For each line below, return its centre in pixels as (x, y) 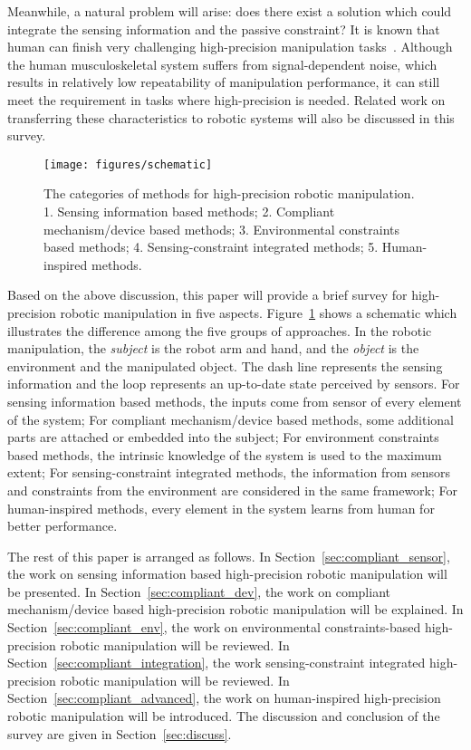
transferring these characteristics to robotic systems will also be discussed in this (231, 117)
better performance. (62, 526)
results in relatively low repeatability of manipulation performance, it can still (224, 82)
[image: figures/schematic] (128, 164)
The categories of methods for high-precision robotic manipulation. (229, 193)
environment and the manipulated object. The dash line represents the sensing (225, 365)
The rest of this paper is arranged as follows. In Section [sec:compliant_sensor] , (229, 556)
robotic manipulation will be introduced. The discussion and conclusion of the (224, 716)
